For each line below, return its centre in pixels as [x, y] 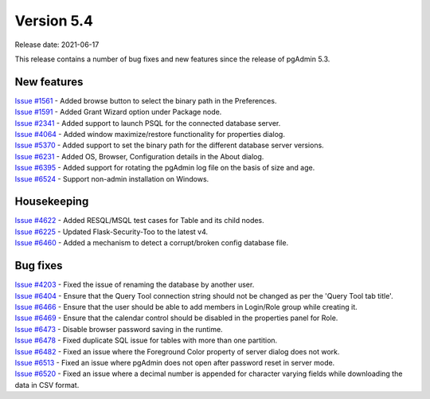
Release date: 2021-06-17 [57, 45]
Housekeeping [52, 202]
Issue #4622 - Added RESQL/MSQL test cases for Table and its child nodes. [139, 221]
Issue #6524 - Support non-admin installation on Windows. [112, 178]
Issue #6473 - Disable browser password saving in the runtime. [119, 329]
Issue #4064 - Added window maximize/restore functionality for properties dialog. [150, 135]
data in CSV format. [47, 385]
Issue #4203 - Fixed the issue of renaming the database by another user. [135, 285]
